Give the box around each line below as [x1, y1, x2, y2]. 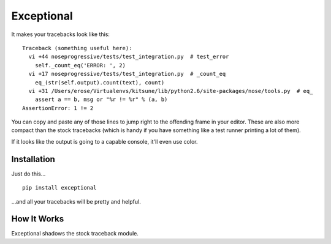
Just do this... [11, 170, 46, 177]
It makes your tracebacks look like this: [11, 31, 110, 38]
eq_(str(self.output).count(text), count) [34, 79, 165, 86]
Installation [11, 153, 55, 165]
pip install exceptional [22, 184, 97, 191]
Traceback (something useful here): [22, 45, 132, 51]
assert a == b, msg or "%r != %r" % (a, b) [34, 96, 168, 103]
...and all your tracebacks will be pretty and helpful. [11, 198, 141, 205]
